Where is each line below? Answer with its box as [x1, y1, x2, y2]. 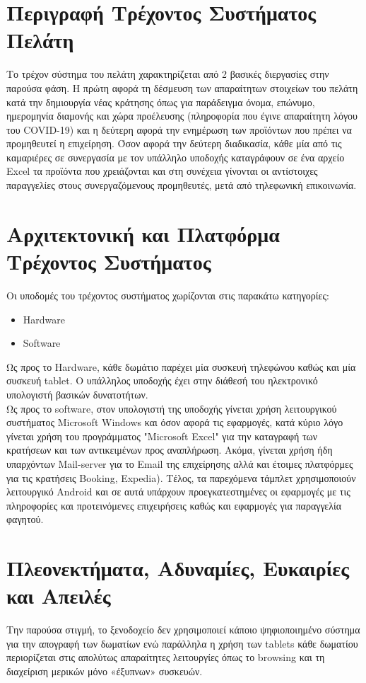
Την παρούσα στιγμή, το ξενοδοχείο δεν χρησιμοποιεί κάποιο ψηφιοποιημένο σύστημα [6, 622, 360, 637]
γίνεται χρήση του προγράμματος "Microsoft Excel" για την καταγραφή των [6, 428, 318, 443]
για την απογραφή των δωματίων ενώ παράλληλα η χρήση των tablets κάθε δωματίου [6, 636, 358, 650]
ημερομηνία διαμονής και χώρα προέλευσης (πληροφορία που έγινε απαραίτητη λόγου [6, 108, 358, 123]
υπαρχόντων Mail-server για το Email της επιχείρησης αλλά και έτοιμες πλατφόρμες [6, 456, 353, 471]
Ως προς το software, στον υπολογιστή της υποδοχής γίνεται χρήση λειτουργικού [6, 401, 337, 415]
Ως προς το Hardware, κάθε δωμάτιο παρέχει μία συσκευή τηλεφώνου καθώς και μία [6, 359, 356, 374]
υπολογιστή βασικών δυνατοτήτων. [6, 386, 148, 401]
